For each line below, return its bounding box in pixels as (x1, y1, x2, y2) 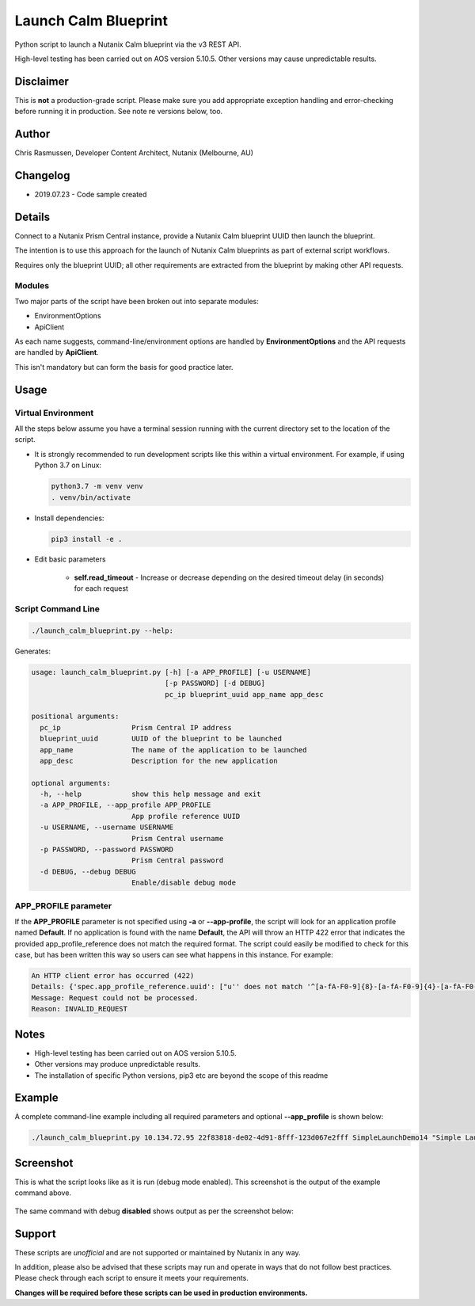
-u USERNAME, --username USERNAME (40, 823, 174, 832)
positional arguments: (31, 712, 120, 721)
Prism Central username (131, 834, 224, 843)
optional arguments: (31, 779, 111, 787)
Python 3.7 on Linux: (34, 460, 102, 470)
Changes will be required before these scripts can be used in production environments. (14, 1288, 308, 1297)
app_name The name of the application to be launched (40, 745, 307, 754)
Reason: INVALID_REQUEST (31, 1004, 128, 1014)
